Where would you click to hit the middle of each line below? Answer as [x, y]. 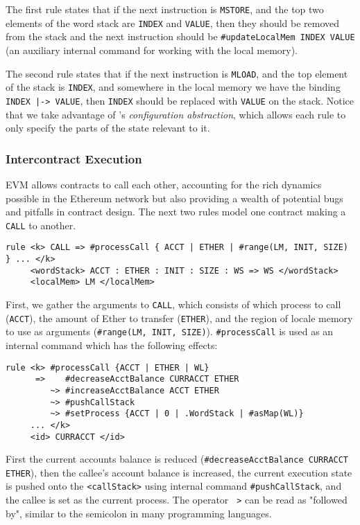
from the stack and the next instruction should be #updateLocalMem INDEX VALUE [180, 36]
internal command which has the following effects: [112, 345]
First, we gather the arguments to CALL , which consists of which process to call [173, 304]
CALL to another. [41, 225]
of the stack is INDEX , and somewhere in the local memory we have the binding [173, 87]
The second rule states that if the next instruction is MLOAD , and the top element [177, 73]
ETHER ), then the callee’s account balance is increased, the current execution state [179, 472]
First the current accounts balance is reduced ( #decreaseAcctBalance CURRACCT [177, 459]
